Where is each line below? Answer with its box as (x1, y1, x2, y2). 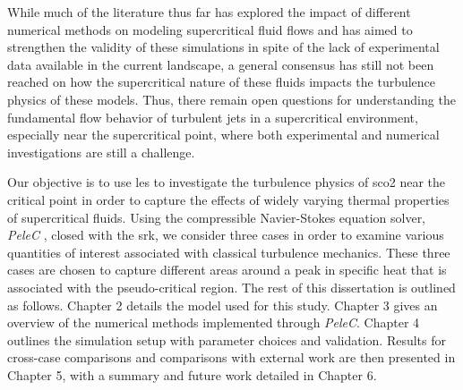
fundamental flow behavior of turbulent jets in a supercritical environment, (7, 107, 418, 126)
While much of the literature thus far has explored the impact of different (7, 3, 411, 21)
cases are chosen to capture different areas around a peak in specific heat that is (7, 260, 447, 279)
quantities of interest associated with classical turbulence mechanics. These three (7, 242, 450, 261)
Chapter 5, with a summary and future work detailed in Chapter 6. (7, 365, 377, 384)
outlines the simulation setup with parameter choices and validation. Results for (7, 330, 446, 349)
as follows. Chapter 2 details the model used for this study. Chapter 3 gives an (7, 295, 438, 314)
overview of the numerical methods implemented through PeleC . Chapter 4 (7, 313, 420, 332)
